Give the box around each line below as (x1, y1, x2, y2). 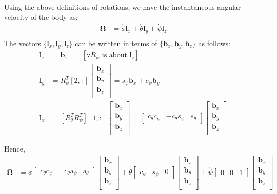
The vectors (4, 37, 41, 48)
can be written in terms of (75, 37, 157, 48)
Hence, (4, 143, 25, 154)
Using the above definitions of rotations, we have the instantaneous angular (4, 2, 241, 12)
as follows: (198, 37, 230, 48)
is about (102, 52, 127, 59)
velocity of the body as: (4, 11, 78, 22)
